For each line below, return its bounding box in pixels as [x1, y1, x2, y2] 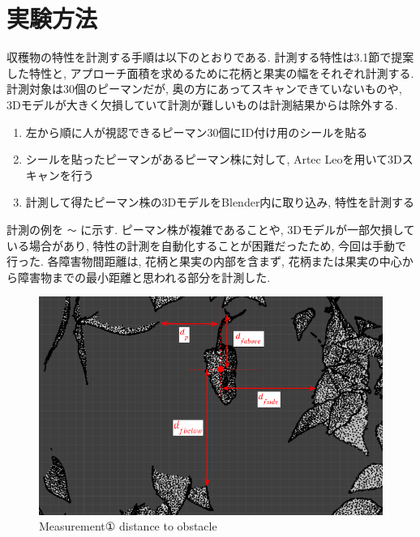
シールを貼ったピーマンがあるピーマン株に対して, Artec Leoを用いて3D [25, 151, 402, 168]
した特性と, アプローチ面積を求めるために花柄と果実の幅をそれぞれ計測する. [6, 64, 414, 81]
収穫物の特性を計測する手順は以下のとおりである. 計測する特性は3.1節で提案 [6, 49, 414, 66]
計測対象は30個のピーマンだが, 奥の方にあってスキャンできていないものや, [6, 80, 402, 97]
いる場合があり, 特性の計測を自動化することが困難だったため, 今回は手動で [6, 237, 407, 254]
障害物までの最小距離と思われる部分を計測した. [17, 268, 271, 285]
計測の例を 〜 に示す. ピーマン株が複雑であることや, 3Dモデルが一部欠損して [6, 220, 415, 237]
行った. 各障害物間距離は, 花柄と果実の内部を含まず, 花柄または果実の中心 [6, 253, 402, 270]
